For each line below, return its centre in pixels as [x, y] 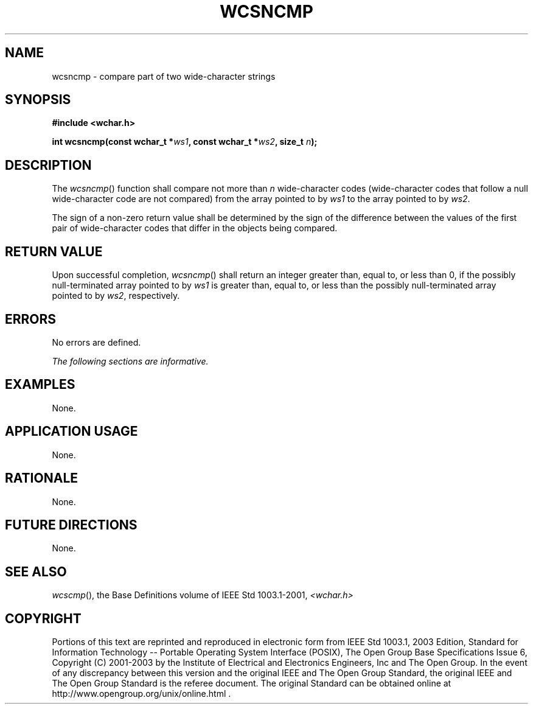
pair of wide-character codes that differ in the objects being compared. [195, 228]
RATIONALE [42, 478]
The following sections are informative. [130, 361]
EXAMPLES [40, 385]
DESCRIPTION [48, 165]
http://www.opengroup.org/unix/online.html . [141, 694]
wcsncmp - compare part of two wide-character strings [164, 76]
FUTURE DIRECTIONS [71, 525]
